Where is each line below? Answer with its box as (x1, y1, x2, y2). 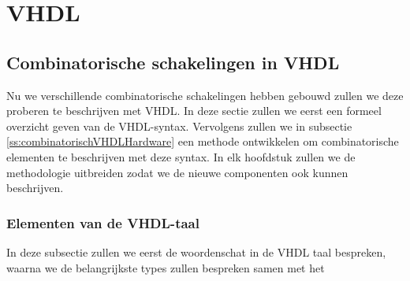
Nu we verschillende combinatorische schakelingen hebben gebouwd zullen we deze (6, 87, 404, 103)
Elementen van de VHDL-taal (6, 213, 199, 232)
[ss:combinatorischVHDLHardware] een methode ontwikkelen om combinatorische (6, 133, 399, 150)
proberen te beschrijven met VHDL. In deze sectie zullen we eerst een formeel (6, 102, 382, 119)
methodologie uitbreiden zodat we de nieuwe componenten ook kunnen (6, 164, 348, 180)
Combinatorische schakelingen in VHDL (6, 50, 340, 74)
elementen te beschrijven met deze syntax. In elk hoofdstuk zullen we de (6, 148, 356, 165)
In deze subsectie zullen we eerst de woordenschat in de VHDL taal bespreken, (6, 243, 386, 260)
